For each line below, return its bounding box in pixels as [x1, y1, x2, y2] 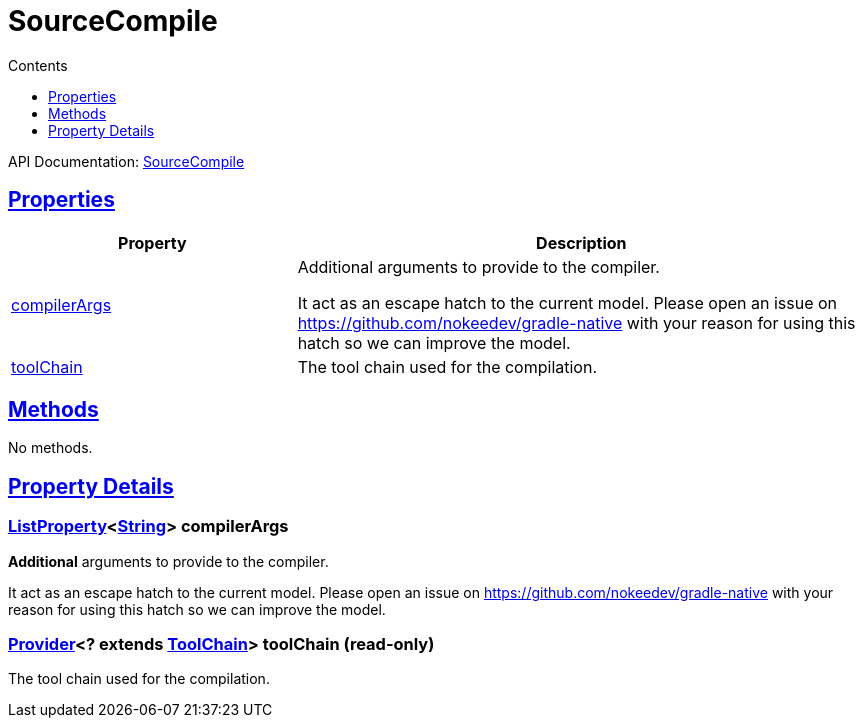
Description [536, 232, 627, 253]
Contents [8, 56, 68, 74]
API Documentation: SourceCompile [8, 152, 245, 170]
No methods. [8, 439, 93, 457]
